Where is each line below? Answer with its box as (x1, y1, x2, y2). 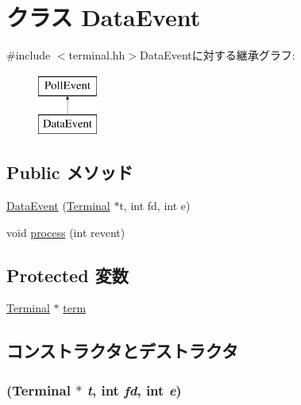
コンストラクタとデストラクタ (6, 338, 238, 363)
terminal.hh (68, 47, 125, 63)
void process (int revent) (6, 224, 125, 240)
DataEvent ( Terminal (6, 197, 110, 214)
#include (6, 47, 51, 63)
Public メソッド (6, 160, 133, 185)
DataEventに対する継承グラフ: (140, 47, 295, 63)
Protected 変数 (6, 262, 129, 287)
